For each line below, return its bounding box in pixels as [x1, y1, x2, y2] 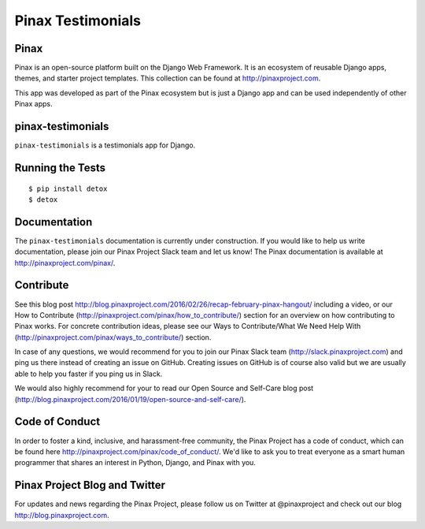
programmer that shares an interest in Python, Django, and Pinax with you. [14, 458, 256, 468]
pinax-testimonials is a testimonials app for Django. [14, 140, 196, 150]
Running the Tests [14, 161, 106, 174]
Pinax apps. [14, 99, 53, 109]
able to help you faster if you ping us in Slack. [14, 369, 163, 378]
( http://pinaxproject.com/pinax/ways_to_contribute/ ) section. [14, 332, 212, 342]
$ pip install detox [28, 184, 108, 193]
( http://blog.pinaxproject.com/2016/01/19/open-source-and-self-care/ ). [14, 394, 246, 404]
